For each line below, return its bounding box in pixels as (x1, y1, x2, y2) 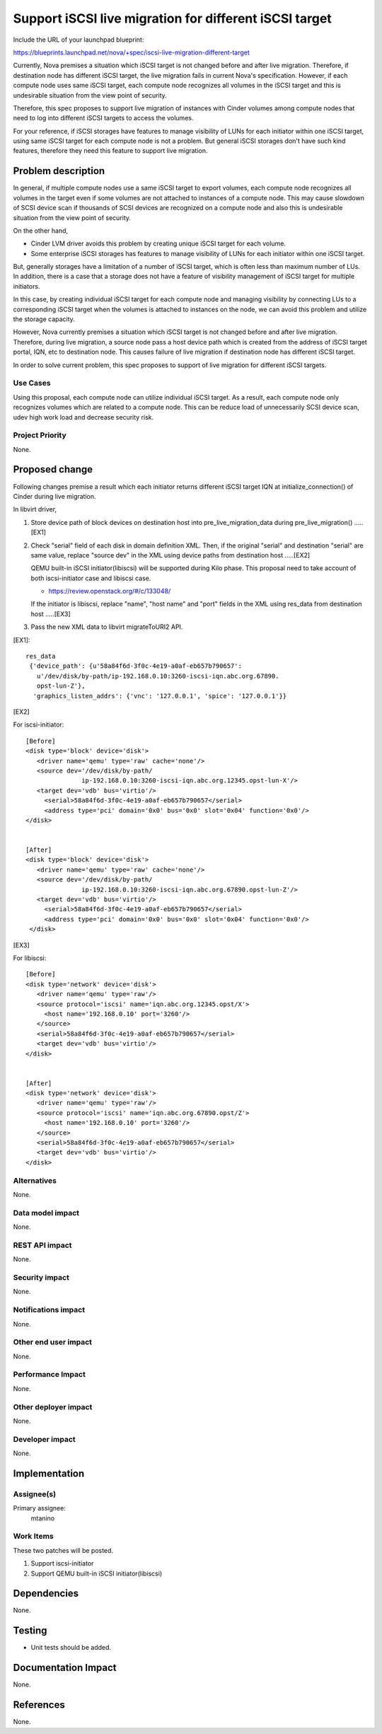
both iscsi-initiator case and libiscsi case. (30, 574, 151, 582)
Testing (13, 1624, 47, 1637)
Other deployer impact (13, 1401, 93, 1411)
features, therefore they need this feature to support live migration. (13, 146, 208, 155)
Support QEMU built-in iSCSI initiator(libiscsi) (30, 1569, 163, 1578)
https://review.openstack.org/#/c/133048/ (48, 587, 171, 596)
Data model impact (13, 1208, 80, 1218)
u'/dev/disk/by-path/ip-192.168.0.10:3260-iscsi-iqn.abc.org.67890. (36, 672, 279, 680)
